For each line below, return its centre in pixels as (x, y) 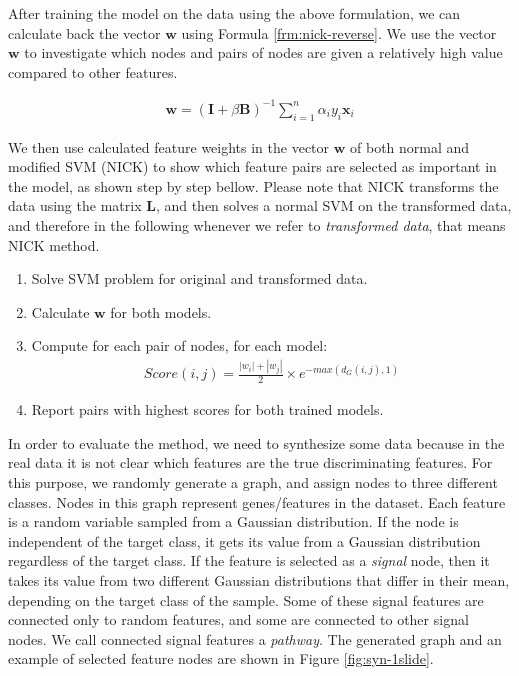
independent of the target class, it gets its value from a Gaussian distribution (244, 540)
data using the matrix (75, 205)
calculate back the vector (84, 32)
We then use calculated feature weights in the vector (169, 146)
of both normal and (410, 146)
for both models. (161, 311)
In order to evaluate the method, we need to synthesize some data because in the (256, 442)
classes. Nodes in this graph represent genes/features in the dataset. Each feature (257, 501)
